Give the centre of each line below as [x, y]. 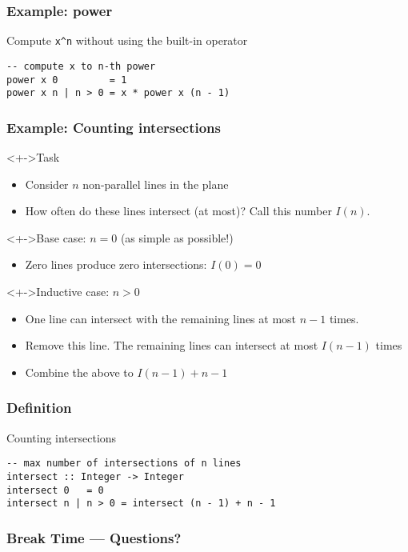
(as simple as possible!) [177, 237]
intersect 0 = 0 [55, 490]
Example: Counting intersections [114, 127]
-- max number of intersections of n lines [124, 464]
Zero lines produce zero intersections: [116, 264]
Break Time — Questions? [94, 537]
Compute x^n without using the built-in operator [127, 40]
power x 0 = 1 [67, 80]
